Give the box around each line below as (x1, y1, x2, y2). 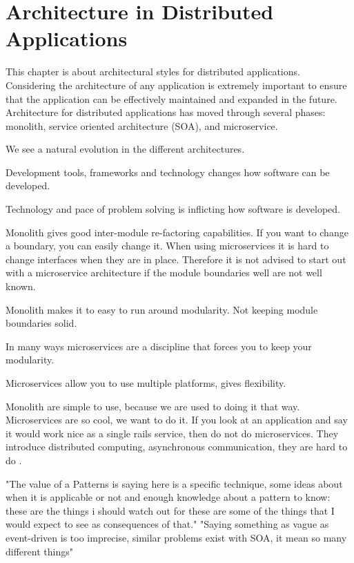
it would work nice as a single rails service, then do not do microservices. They (6, 426, 339, 440)
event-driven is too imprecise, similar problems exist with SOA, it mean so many (6, 530, 347, 544)
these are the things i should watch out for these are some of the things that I (6, 503, 335, 517)
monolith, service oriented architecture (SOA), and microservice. (6, 118, 278, 133)
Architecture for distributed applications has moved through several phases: (6, 105, 326, 120)
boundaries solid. (6, 316, 77, 330)
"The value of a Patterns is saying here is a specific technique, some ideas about (6, 476, 343, 490)
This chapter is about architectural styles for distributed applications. (6, 64, 300, 79)
